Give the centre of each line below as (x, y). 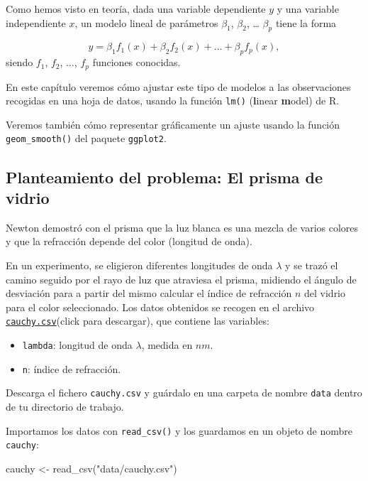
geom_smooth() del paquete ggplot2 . (86, 138)
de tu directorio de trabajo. (65, 406)
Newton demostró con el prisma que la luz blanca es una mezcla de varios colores (182, 227)
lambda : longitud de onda (77, 344)
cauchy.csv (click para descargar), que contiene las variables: (138, 321)
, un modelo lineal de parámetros (146, 22)
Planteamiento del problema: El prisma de (165, 177)
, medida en (167, 344)
